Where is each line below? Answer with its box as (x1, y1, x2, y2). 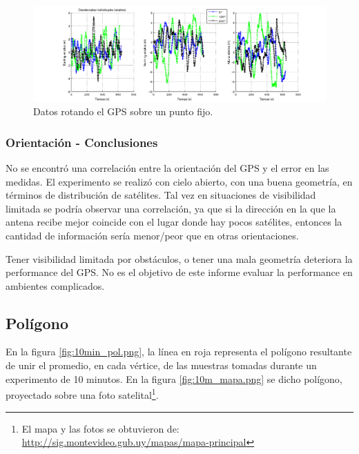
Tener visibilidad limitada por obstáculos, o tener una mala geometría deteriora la (6, 251, 353, 266)
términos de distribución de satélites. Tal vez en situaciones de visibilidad (6, 188, 316, 202)
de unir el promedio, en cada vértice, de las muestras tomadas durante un (6, 358, 317, 373)
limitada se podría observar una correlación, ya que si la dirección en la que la (6, 201, 336, 215)
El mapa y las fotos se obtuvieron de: (21, 421, 179, 435)
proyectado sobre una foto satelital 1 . (6, 386, 159, 402)
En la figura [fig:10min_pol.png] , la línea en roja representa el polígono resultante (6, 344, 352, 359)
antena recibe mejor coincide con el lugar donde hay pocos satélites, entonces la (6, 215, 342, 229)
